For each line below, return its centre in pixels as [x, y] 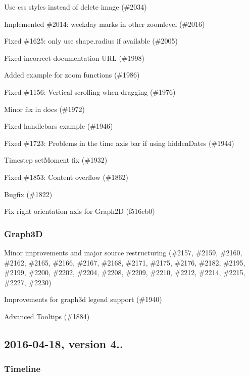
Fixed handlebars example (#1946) [59, 126]
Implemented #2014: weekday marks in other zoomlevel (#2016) [105, 24]
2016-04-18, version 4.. [64, 343]
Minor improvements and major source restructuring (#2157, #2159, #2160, [123, 252]
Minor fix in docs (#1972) [44, 109]
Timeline [22, 369]
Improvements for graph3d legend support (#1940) [83, 299]
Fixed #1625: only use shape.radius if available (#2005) [91, 41]
